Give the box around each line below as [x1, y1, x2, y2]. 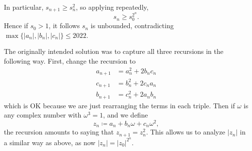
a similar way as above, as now [4, 137, 96, 147]
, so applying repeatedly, [76, 2, 149, 12]
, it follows [49, 20, 80, 31]
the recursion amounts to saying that [4, 127, 114, 137]
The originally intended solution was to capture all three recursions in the [4, 46, 224, 56]
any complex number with [4, 110, 82, 120]
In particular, [4, 2, 44, 12]
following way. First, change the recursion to [4, 56, 136, 66]
